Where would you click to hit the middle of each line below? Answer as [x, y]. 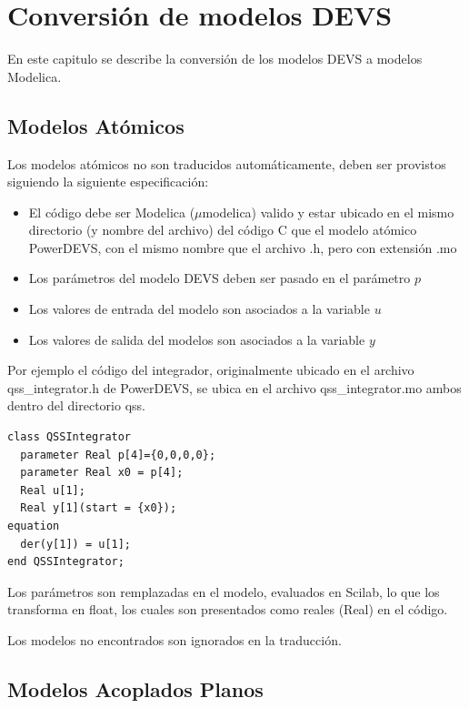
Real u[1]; [53, 490]
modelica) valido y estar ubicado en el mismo [328, 212]
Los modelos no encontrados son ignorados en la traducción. [175, 639]
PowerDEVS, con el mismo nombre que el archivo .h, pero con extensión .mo [243, 247]
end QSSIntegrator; [66, 562]
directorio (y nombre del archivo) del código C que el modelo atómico [223, 230]
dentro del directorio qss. [76, 405]
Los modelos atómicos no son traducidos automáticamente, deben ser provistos [227, 163]
